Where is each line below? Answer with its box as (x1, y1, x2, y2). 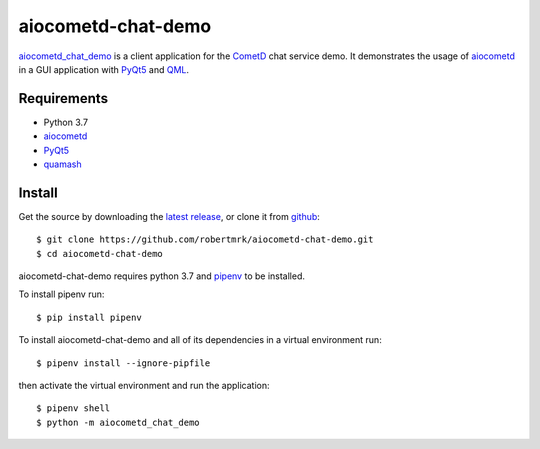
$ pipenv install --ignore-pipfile (36, 357, 211, 369)
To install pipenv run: (18, 288, 105, 300)
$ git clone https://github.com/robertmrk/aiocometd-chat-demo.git (36, 234, 374, 245)
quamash (43, 158, 82, 170)
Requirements (18, 90, 109, 107)
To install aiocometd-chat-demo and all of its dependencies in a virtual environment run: (18, 334, 382, 346)
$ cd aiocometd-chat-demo (36, 248, 164, 259)
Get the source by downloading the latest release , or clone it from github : (18, 210, 320, 222)
